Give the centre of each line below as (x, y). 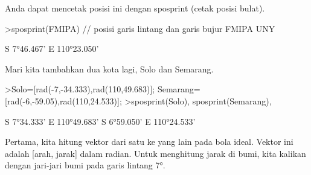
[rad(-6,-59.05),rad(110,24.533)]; (63, 100)
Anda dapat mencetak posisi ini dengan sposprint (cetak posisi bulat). (135, 8)
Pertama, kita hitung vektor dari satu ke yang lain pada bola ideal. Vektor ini (149, 142)
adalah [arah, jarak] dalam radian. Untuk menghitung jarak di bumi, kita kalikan (155, 153)
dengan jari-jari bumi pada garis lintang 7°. (85, 165)
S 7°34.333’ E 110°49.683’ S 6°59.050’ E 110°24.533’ (100, 121)
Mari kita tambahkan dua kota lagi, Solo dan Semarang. (109, 68)
